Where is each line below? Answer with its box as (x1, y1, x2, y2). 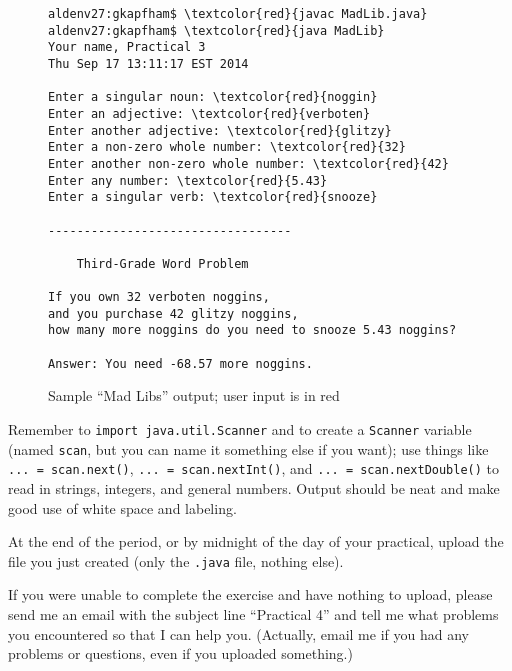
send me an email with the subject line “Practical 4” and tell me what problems (8, 604, 499, 625)
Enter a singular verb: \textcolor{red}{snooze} (48, 190, 378, 205)
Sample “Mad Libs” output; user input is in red (48, 385, 340, 406)
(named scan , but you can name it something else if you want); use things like (8, 438, 489, 459)
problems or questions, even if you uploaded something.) (8, 643, 353, 664)
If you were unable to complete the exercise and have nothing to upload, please (8, 584, 493, 605)
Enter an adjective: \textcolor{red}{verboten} (48, 106, 371, 121)
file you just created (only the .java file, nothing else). (8, 550, 344, 571)
